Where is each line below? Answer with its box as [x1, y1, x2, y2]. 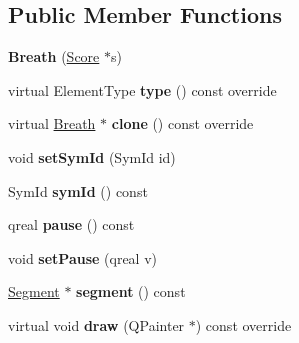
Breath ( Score [8, 46, 100, 67]
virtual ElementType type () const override [8, 79, 277, 100]
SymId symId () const [8, 180, 148, 201]
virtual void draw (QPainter [8, 314, 185, 335]
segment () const [76, 281, 186, 302]
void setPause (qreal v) [8, 247, 158, 268]
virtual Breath [8, 113, 96, 134]
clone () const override [111, 113, 254, 134]
